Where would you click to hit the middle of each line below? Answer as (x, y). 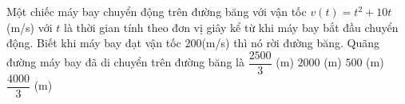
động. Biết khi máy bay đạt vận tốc (94, 43)
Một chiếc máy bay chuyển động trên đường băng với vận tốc (157, 11)
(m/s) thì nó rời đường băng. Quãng (291, 43)
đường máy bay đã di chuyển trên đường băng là (125, 62)
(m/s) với (30, 27)
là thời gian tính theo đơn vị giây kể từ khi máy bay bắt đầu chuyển (231, 27)
